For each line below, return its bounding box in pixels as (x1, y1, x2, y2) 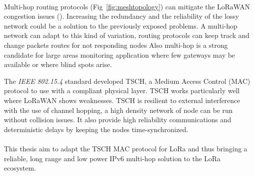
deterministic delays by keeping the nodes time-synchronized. (4, 124, 189, 134)
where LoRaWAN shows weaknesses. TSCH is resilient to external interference (4, 95, 240, 105)
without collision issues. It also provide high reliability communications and (4, 114, 231, 125)
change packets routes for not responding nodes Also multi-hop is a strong (4, 39, 228, 50)
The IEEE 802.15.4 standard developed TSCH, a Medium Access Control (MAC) (4, 75, 251, 86)
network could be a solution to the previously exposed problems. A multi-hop (4, 20, 238, 31)
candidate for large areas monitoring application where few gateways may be (4, 49, 235, 60)
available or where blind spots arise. (4, 59, 112, 70)
